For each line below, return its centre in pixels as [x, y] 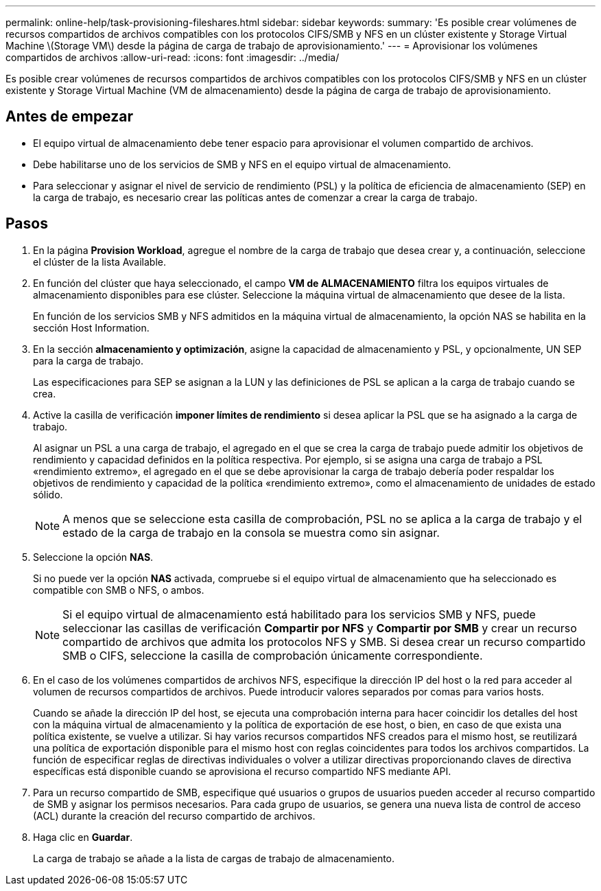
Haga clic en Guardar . [83, 837]
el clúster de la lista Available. [100, 262]
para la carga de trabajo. [89, 360]
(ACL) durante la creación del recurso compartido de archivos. [174, 815]
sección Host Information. [91, 327]
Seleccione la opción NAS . [93, 557]
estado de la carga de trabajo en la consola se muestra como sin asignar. [251, 532]
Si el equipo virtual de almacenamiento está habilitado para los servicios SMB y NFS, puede [299, 614]
